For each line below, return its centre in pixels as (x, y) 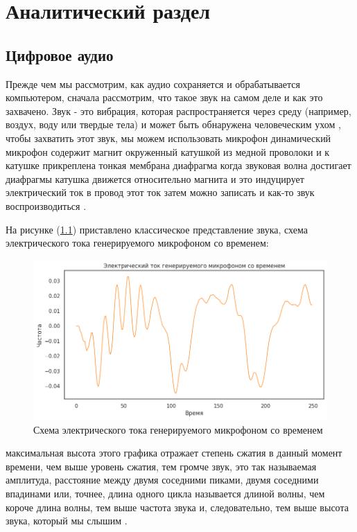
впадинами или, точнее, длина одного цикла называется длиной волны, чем (165, 493)
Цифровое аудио (60, 54)
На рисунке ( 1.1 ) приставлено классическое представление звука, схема (157, 229)
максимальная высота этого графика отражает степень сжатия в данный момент (174, 453)
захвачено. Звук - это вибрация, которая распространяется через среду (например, (178, 110)
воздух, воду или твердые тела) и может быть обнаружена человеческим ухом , (173, 124)
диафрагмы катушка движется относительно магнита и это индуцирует (155, 178)
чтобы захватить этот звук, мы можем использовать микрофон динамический (168, 138)
